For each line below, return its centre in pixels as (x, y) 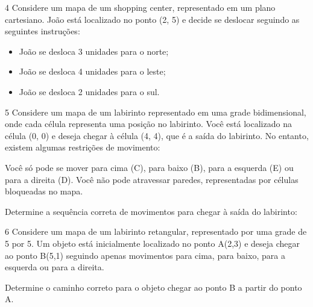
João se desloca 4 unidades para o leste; (92, 71)
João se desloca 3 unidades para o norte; (94, 51)
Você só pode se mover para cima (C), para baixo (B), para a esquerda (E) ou (149, 167)
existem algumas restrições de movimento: (83, 147)
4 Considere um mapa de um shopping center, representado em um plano (140, 7)
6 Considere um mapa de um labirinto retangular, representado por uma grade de (156, 231)
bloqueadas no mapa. (44, 191)
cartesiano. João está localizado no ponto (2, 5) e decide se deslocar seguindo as (152, 19)
